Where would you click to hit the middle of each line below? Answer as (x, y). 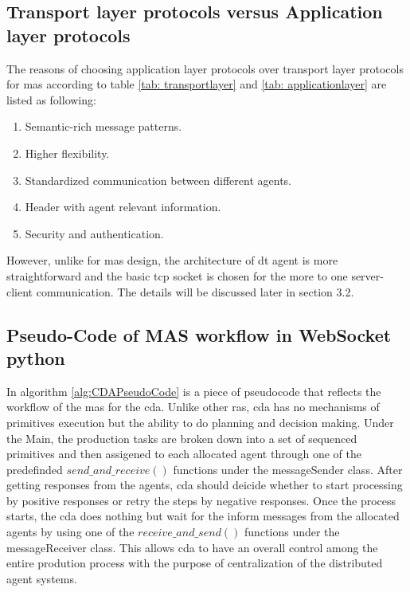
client (20, 291)
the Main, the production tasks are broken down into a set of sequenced (182, 438)
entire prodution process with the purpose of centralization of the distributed (195, 563)
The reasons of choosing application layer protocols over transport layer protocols (205, 68)
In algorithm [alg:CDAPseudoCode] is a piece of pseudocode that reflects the (194, 391)
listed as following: (51, 99)
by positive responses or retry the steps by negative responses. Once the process (201, 500)
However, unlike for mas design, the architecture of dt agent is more (172, 260)
